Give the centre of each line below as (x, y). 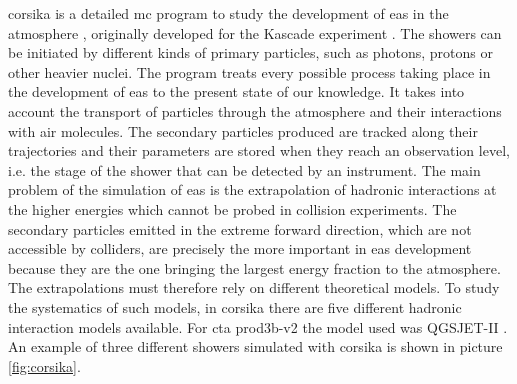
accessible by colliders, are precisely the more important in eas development (240, 248)
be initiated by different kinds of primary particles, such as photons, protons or (250, 52)
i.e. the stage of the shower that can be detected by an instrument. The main (244, 169)
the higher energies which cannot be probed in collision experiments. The (232, 208)
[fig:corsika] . (44, 365)
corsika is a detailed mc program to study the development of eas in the (228, 13)
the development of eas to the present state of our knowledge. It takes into (236, 91)
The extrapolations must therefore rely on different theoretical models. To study (254, 287)
